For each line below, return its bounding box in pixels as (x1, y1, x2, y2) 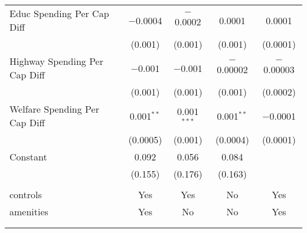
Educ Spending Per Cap (9, 6, 109, 20)
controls (9, 188, 42, 201)
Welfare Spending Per (9, 102, 99, 116)
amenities (9, 205, 48, 218)
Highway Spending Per (9, 54, 103, 68)
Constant (9, 150, 47, 163)
